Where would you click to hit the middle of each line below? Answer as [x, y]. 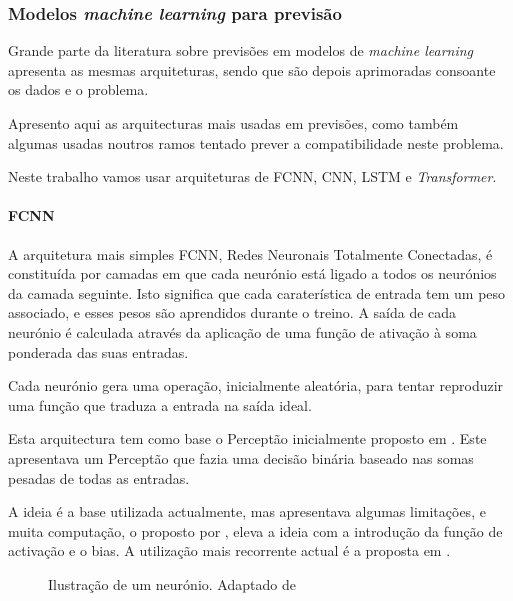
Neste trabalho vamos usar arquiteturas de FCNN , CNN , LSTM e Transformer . [252, 176]
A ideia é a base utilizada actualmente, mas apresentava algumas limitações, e [247, 511]
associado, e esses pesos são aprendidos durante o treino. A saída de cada [232, 312]
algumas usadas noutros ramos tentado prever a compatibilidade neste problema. [256, 142]
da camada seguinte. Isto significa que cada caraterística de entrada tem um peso [257, 292]
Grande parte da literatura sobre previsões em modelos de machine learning [241, 50]
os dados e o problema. [78, 89]
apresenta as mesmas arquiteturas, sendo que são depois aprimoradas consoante [252, 69]
